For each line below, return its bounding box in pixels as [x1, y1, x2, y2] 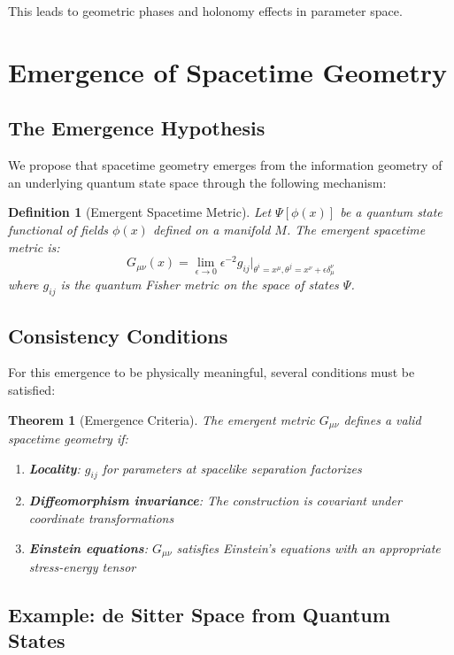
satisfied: [8, 381, 56, 399]
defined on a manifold [152, 220, 271, 238]
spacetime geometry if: [8, 429, 128, 448]
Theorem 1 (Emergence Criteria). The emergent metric [8, 410, 315, 428]
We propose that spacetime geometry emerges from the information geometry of [8, 156, 442, 174]
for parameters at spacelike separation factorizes [102, 458, 362, 477]
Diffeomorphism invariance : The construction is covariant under [28, 491, 402, 510]
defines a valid [343, 410, 421, 428]
